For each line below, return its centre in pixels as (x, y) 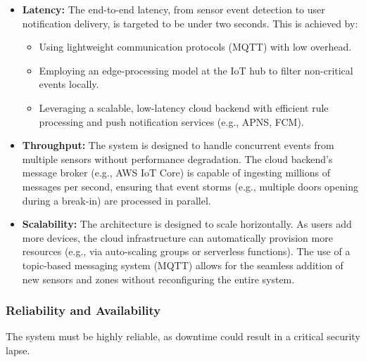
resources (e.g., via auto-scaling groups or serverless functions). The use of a (186, 251)
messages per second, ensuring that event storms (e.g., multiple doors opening (190, 186)
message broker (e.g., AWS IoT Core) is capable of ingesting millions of (176, 173)
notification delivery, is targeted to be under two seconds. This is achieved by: (190, 23)
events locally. (69, 84)
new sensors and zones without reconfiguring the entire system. (158, 279)
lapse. (18, 350)
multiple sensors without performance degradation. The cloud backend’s (177, 159)
